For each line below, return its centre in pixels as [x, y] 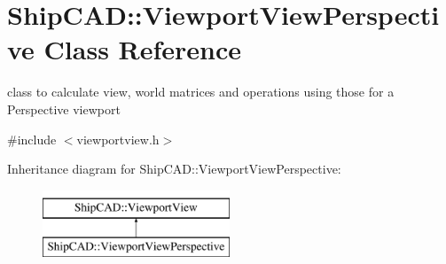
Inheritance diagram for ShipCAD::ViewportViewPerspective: [174, 169]
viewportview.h [118, 139]
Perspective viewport [64, 109]
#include [32, 139]
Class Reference [143, 49]
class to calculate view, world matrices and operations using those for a [201, 92]
